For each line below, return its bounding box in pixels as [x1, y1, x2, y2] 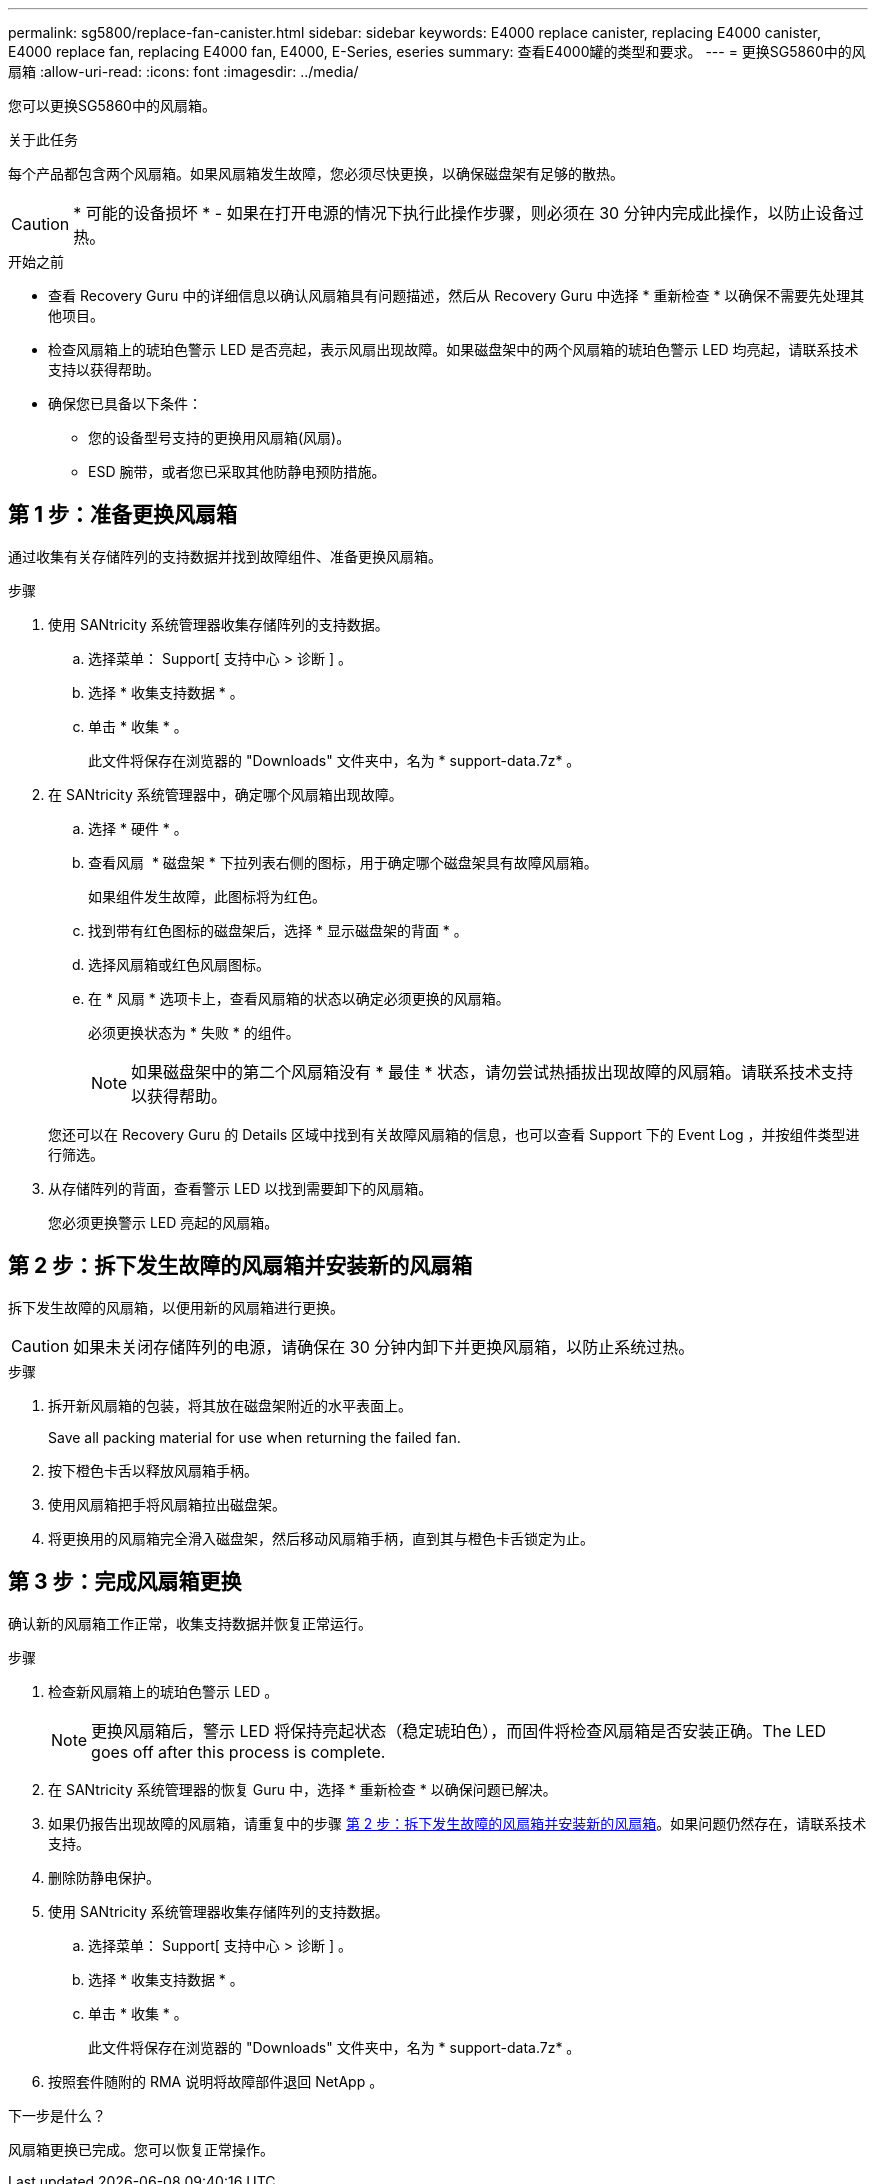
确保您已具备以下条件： [48, 395, 202, 412]
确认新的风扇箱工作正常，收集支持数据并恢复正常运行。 [8, 1614, 372, 1632]
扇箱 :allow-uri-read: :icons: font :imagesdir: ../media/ [8, 63, 359, 80]
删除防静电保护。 [48, 1868, 160, 1886]
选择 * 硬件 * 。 [88, 819, 188, 837]
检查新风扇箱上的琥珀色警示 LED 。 [48, 1682, 279, 1700]
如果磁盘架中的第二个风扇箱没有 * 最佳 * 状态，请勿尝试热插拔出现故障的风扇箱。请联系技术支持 [131, 1061, 854, 1082]
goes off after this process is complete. [91, 1741, 386, 1762]
